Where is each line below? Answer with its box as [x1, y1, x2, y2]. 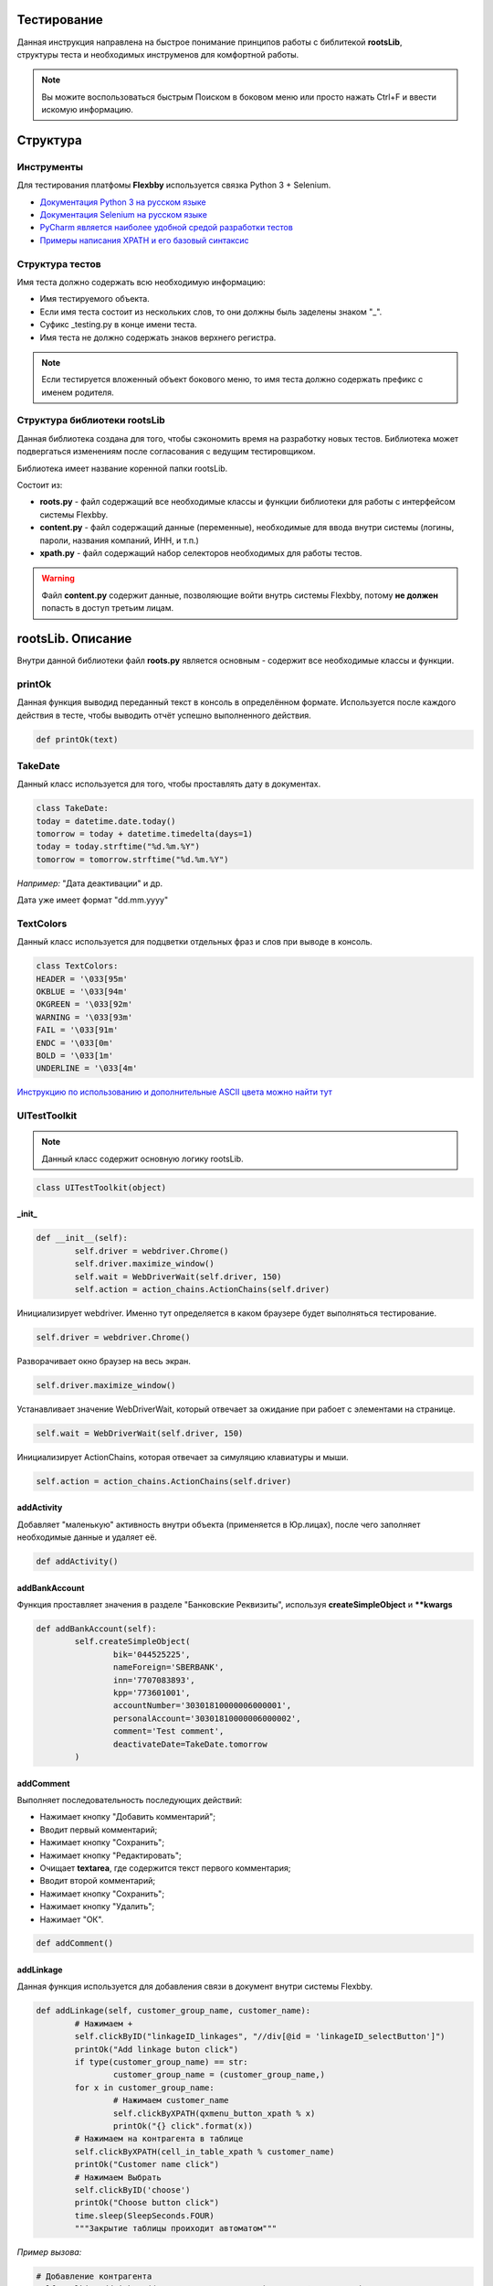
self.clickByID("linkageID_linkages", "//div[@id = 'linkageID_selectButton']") [74, 2031, 446, 2042]
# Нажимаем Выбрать [74, 2172, 162, 2183]
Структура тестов [16, 257, 102, 270]
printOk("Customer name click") [74, 2159, 219, 2170]
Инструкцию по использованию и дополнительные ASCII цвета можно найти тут [16, 1086, 332, 1097]
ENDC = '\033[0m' [36, 1038, 114, 1048]
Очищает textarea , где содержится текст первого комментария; [39, 1862, 291, 1874]
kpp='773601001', [112, 1688, 191, 1698]
